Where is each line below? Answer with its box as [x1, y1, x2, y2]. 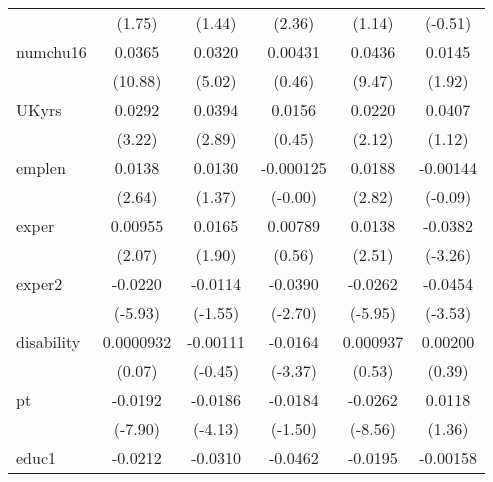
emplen [16, 156, 66, 179]
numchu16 [16, 40, 87, 63]
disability [16, 330, 81, 353]
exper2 [16, 272, 63, 295]
